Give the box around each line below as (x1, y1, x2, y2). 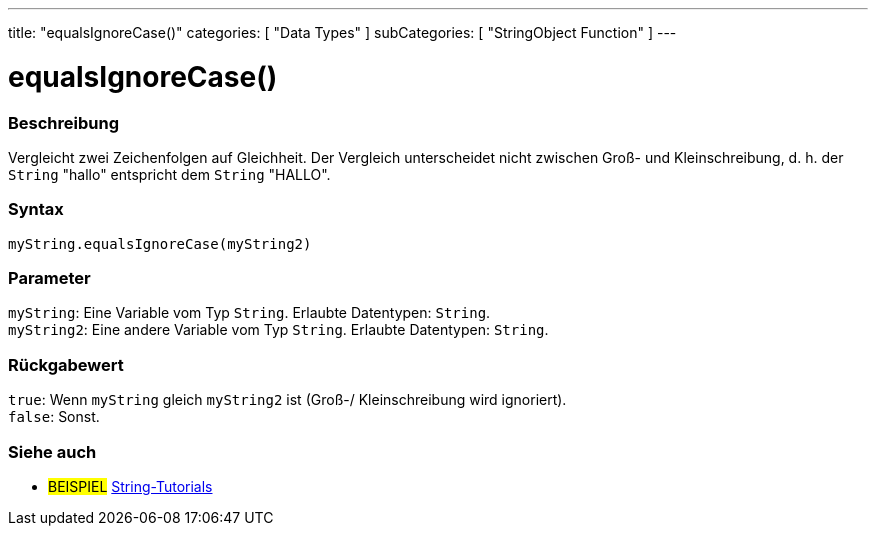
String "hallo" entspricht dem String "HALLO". (8, 165, 331, 183)
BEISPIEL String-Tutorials (48, 477, 213, 495)
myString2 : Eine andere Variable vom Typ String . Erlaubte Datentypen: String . (8, 321, 549, 339)
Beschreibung (8, 112, 120, 133)
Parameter (8, 268, 91, 288)
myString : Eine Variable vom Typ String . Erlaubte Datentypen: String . (8, 304, 491, 322)
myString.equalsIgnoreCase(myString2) (8, 235, 312, 252)
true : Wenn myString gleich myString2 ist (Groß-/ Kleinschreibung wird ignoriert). (8, 391, 567, 409)
